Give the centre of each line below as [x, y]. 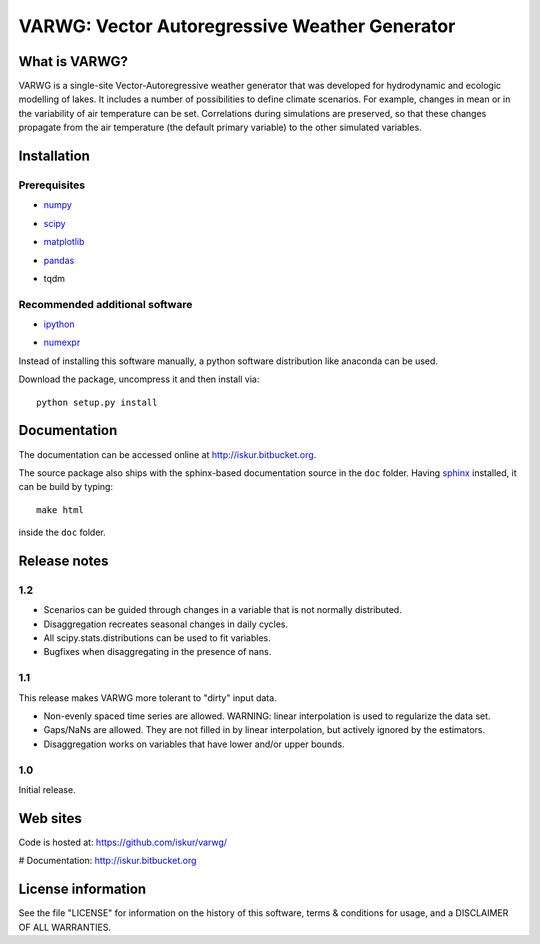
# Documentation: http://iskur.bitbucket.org [107, 861]
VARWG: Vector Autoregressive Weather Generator [237, 26]
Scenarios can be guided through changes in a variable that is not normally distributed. [222, 610]
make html [60, 509]
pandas [59, 260]
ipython [59, 324]
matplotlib [64, 242]
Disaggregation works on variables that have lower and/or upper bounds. [194, 744]
